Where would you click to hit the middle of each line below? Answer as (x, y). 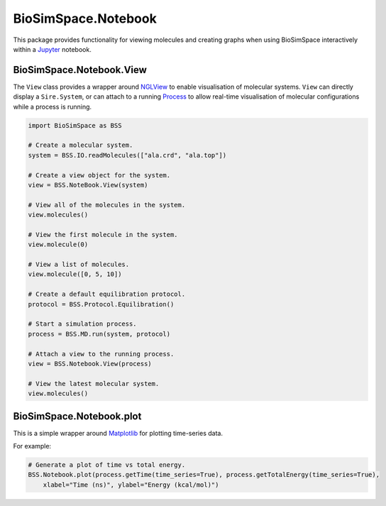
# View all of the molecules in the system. (107, 205)
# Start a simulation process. (83, 324)
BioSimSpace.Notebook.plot (77, 416)
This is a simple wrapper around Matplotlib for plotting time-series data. (118, 433)
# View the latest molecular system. (94, 384)
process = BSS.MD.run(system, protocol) (99, 334)
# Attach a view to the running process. (101, 354)
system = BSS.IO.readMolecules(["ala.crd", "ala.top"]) (127, 155)
